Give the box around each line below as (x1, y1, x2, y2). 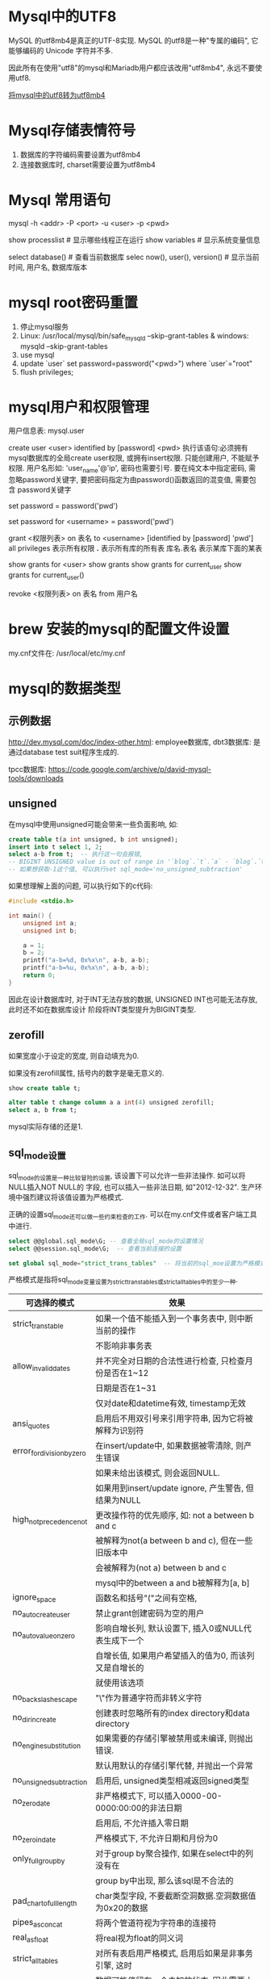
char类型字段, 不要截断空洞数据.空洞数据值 (95, 1890, 256, 1901)
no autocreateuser (12, 1606, 71, 1619)
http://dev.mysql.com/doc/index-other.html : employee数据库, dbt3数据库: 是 (8, 736, 261, 747)
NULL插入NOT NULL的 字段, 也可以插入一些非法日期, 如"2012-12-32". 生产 (8, 1182, 256, 1192)
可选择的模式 (25, 1298, 75, 1309)
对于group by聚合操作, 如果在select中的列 (95, 1848, 254, 1860)
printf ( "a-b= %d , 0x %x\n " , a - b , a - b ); (23, 956, 150, 965)
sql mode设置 (8, 1146, 66, 1161)
